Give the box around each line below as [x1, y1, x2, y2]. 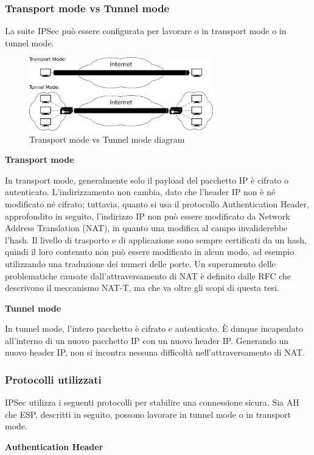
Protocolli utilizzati [5, 371, 102, 387]
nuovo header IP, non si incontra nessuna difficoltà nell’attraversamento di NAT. [5, 346, 305, 359]
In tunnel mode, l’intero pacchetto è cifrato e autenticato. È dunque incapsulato [5, 322, 303, 335]
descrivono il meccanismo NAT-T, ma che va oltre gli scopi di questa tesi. [5, 281, 279, 294]
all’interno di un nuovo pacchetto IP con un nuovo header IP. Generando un [5, 334, 289, 346]
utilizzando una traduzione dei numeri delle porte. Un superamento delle [5, 257, 276, 270]
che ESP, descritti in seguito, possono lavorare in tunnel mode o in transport [5, 407, 291, 420]
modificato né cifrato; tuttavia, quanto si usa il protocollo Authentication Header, [5, 197, 310, 210]
